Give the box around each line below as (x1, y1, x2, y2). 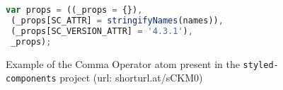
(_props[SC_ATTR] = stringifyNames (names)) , (11, 15, 224, 26)
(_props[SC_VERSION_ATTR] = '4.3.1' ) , (11, 26, 193, 36)
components (6, 74, 57, 84)
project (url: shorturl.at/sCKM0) (59, 70, 203, 85)
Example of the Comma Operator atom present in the (6, 56, 240, 71)
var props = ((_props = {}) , (6, 5, 143, 15)
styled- (243, 60, 279, 70)
